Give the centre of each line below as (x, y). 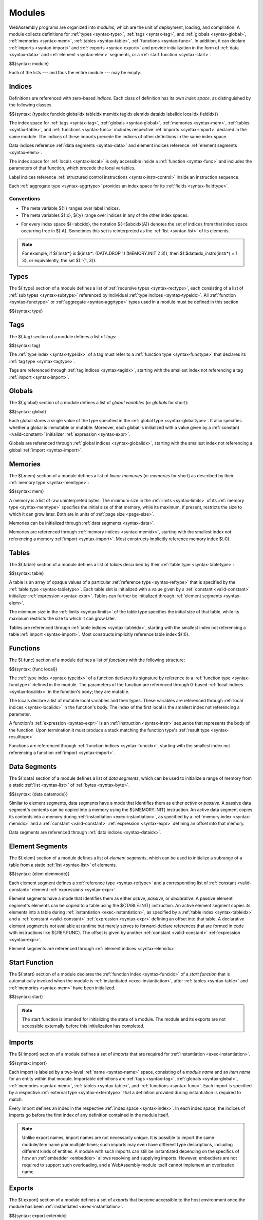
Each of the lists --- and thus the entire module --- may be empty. (75, 72)
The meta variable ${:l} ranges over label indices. (71, 208)
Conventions (25, 199)
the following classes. (31, 105)
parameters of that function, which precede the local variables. (72, 168)
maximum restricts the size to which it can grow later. (63, 619)
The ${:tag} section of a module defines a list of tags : (63, 336)
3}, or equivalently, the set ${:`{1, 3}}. (59, 260)
